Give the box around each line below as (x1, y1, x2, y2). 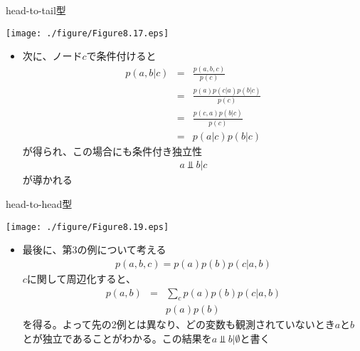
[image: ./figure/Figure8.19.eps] (6, 221, 169, 232)
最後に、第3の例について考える (22, 242, 166, 257)
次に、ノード (22, 48, 83, 63)
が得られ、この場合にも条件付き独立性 (22, 143, 202, 158)
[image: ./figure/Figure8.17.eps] (6, 28, 169, 38)
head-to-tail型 (6, 3, 66, 17)
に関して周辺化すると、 (26, 271, 136, 285)
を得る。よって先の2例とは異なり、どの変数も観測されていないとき (22, 317, 335, 332)
